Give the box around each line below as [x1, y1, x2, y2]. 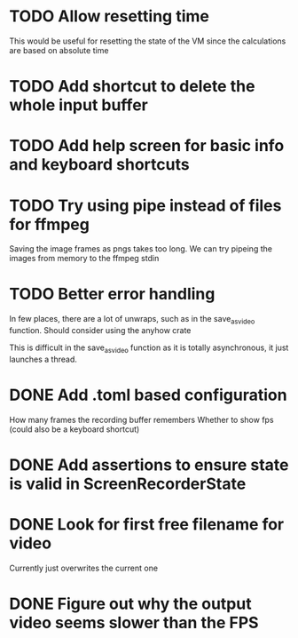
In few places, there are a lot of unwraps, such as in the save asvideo [9, 314, 255, 326]
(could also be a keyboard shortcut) [9, 424, 140, 435]
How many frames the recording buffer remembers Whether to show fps [9, 414, 274, 425]
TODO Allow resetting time [9, 6, 210, 27]
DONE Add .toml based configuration [9, 385, 287, 405]
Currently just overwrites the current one [9, 562, 158, 573]
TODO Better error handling [9, 284, 216, 304]
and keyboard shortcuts [9, 155, 190, 175]
